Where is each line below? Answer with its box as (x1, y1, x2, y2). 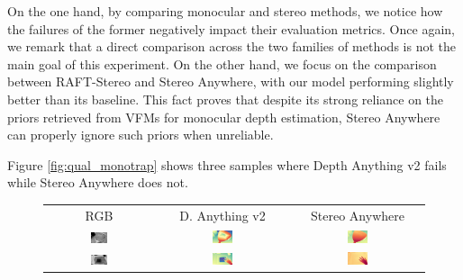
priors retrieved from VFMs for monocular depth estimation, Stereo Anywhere (7, 107, 440, 126)
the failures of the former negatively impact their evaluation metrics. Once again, (7, 19, 455, 38)
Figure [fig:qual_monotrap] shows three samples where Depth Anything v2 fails (7, 155, 447, 174)
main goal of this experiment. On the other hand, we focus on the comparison (7, 54, 437, 73)
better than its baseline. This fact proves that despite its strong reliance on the (7, 89, 444, 108)
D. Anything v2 (179, 205, 266, 224)
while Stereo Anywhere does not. (7, 173, 188, 192)
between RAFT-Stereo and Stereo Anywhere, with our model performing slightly (7, 72, 454, 91)
